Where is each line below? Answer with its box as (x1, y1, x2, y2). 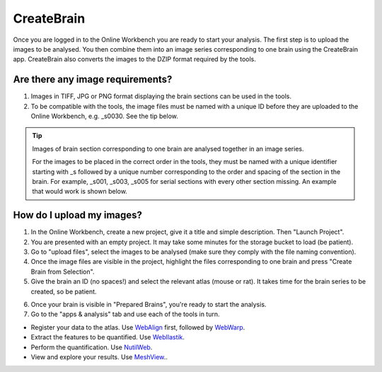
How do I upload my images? (13, 209, 143, 221)
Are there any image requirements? (13, 74, 173, 86)
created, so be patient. (30, 287, 97, 296)
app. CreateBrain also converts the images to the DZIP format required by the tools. (13, 55, 256, 64)
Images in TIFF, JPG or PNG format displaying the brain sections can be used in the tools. (30, 92, 292, 100)
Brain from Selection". (30, 267, 95, 276)
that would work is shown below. (32, 187, 127, 196)
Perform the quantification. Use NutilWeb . (30, 343, 153, 351)
